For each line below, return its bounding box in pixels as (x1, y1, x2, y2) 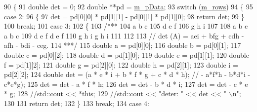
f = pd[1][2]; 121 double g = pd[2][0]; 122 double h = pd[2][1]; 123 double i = (4, 59, 238, 70)
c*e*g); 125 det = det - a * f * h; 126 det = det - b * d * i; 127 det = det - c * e (4, 78, 248, 89)
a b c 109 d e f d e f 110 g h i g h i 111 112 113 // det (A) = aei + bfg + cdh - (4, 30, 244, 40)
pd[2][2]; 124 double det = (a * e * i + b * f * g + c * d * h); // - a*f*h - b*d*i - (4, 69, 251, 79)
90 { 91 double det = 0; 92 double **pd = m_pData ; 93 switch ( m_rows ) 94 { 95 (4, 1, 253, 11)
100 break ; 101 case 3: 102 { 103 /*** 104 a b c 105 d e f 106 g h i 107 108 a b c (4, 21, 248, 31)
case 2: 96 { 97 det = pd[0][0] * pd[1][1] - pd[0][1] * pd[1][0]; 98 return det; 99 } (4, 11, 245, 21)
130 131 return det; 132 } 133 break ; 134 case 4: (4, 98, 149, 108)
